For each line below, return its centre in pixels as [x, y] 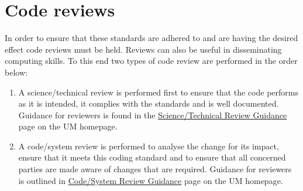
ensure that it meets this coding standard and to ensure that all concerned [152, 157]
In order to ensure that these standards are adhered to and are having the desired [151, 38]
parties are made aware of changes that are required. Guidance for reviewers [155, 169]
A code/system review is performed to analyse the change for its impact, [149, 146]
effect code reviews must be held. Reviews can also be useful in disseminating [143, 49]
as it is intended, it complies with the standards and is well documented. [149, 103]
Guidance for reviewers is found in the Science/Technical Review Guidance [153, 115]
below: [16, 72]
